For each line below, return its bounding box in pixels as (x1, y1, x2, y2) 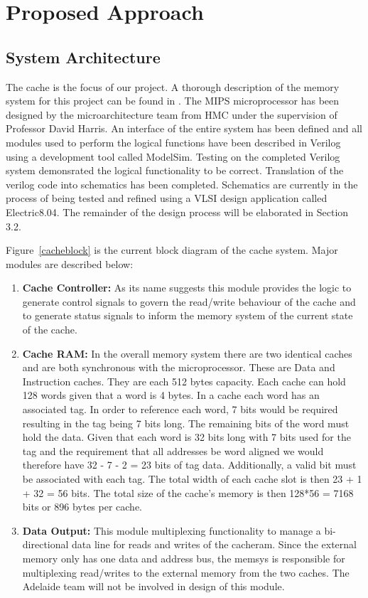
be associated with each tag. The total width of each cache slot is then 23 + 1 (22, 471, 362, 486)
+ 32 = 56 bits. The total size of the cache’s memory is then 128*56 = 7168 (22, 485, 354, 500)
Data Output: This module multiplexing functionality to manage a (22, 523, 321, 538)
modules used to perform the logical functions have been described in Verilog (6, 134, 341, 149)
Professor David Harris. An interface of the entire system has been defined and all (6, 121, 362, 136)
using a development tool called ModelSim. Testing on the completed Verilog (6, 149, 340, 164)
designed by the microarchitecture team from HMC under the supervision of (6, 107, 337, 122)
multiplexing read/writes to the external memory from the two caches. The (22, 565, 350, 580)
